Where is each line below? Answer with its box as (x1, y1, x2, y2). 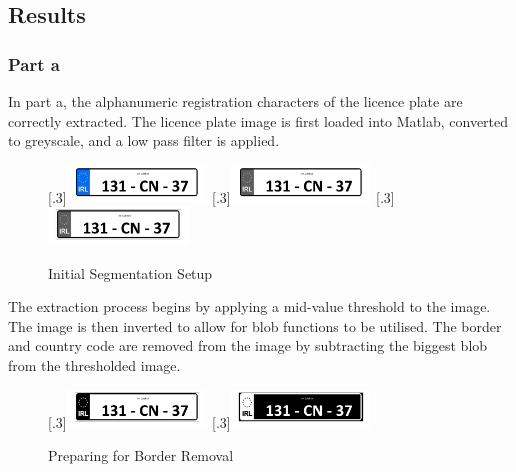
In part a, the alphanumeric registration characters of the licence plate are (8, 91, 463, 111)
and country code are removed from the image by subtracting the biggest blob (8, 335, 488, 356)
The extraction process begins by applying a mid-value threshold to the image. (8, 296, 491, 317)
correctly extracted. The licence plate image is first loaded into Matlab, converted (8, 110, 509, 131)
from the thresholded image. (8, 354, 181, 375)
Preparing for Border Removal (48, 444, 234, 465)
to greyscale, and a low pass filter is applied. (8, 130, 280, 151)
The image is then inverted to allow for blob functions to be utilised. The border (8, 315, 502, 336)
